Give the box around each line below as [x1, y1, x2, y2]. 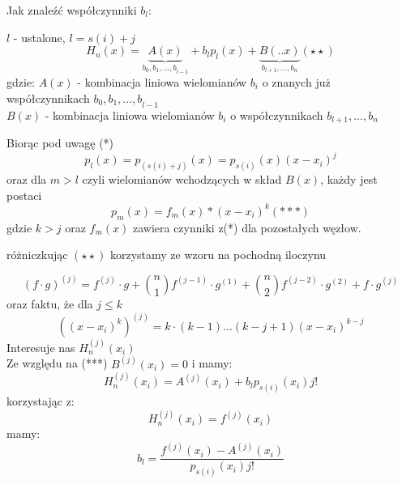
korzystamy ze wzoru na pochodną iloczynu [109, 246, 327, 263]
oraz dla [6, 171, 47, 188]
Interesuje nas [6, 338, 75, 355]
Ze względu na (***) [6, 355, 108, 371]
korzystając [6, 392, 62, 409]
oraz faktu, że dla [6, 295, 93, 312]
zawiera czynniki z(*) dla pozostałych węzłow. [132, 219, 361, 236]
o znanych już [262, 73, 331, 90]
